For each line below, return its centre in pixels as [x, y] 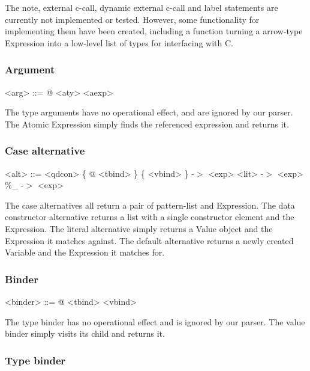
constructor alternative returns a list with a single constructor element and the [150, 217]
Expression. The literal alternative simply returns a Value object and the [139, 228]
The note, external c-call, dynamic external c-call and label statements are [142, 7]
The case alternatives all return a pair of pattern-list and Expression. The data [150, 205]
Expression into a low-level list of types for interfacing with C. [119, 42]
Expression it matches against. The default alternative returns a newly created [149, 240]
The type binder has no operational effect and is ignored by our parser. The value [155, 321]
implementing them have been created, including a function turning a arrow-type [154, 31]
